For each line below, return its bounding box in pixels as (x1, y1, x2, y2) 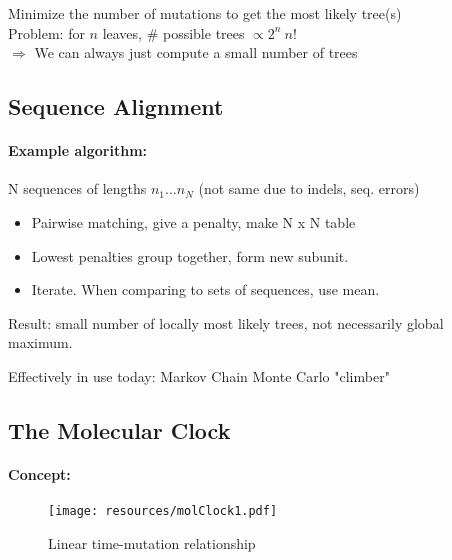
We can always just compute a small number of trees (34, 42, 358, 63)
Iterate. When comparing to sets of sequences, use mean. (31, 279, 380, 300)
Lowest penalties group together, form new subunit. (31, 245, 349, 266)
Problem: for (8, 22, 85, 43)
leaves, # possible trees (102, 22, 245, 43)
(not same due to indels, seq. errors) (198, 178, 420, 199)
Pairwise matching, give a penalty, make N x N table (31, 211, 356, 232)
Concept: (8, 463, 71, 484)
